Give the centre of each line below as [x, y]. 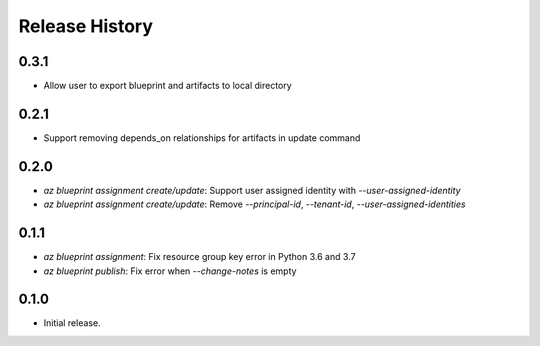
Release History [86, 26]
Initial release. [72, 323]
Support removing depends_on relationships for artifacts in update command [202, 137]
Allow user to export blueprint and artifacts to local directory [167, 86]
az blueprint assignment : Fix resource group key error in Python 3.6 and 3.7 [199, 257]
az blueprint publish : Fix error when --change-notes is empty [170, 271]
